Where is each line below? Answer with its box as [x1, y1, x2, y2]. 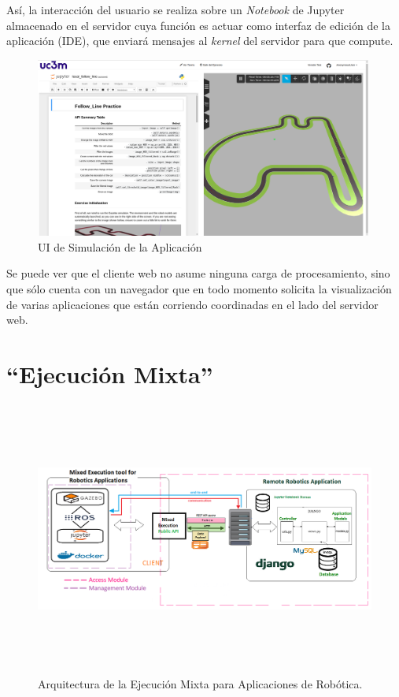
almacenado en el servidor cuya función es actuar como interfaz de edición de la [6, 17, 390, 33]
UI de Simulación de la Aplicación [38, 238, 202, 255]
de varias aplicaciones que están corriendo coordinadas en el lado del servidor [6, 296, 379, 312]
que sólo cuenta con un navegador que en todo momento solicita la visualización [6, 280, 392, 296]
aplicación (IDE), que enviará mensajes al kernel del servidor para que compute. [6, 32, 393, 49]
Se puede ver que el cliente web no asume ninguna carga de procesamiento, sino [6, 265, 390, 281]
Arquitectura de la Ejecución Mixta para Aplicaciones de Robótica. [38, 675, 363, 691]
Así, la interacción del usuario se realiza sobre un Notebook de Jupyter [6, 2, 345, 17]
